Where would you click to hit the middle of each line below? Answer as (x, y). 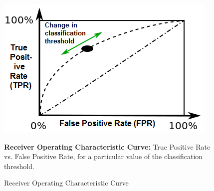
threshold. (19, 166)
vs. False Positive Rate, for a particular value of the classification (104, 156)
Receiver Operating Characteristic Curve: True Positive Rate (107, 146)
